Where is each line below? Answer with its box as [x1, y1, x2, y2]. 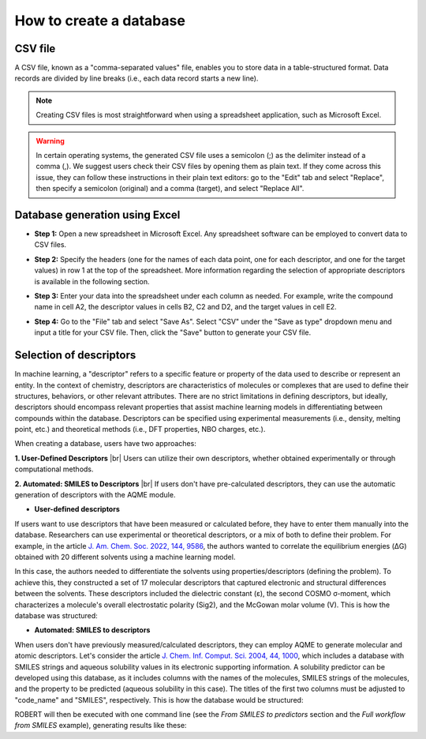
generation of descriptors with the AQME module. [14, 490, 176, 500]
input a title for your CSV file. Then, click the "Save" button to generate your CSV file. [34, 328, 312, 337]
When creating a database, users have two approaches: [14, 439, 196, 448]
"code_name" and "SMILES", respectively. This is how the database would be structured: [14, 695, 304, 704]
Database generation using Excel [14, 208, 181, 221]
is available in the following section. [34, 276, 150, 286]
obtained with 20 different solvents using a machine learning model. [14, 552, 236, 561]
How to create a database [14, 12, 185, 29]
